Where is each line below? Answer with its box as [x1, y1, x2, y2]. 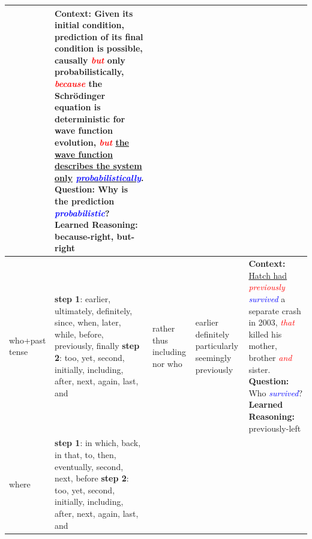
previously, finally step [55, 339, 140, 352]
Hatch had [248, 269, 287, 281]
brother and [248, 351, 292, 363]
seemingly [195, 351, 232, 363]
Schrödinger [55, 89, 106, 101]
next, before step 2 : [55, 472, 129, 484]
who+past [9, 333, 46, 346]
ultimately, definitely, [55, 304, 133, 317]
